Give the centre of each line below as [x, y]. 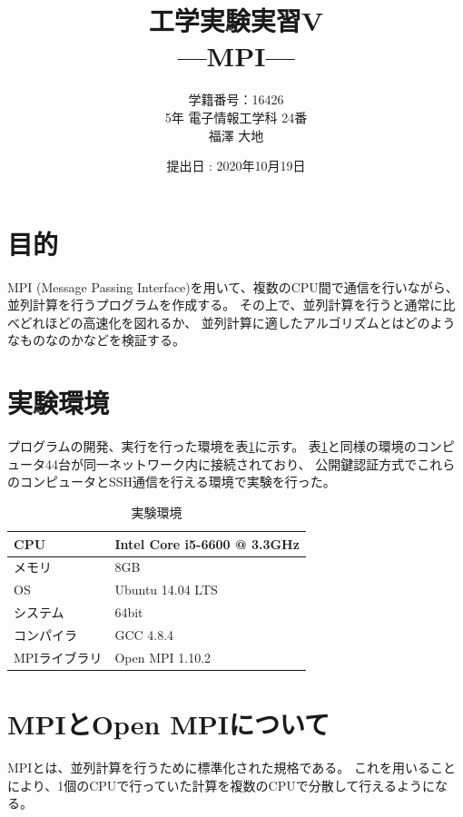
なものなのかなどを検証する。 [96, 340]
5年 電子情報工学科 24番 [236, 117]
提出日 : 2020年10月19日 [236, 166]
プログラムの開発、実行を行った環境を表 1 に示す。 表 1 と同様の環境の [212, 446]
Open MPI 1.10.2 [163, 657]
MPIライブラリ [58, 657]
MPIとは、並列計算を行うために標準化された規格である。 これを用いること [231, 767]
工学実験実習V [236, 20]
